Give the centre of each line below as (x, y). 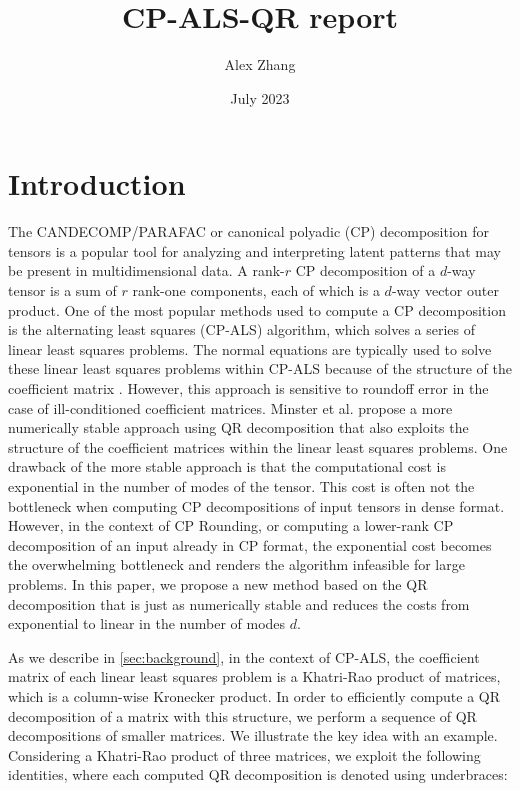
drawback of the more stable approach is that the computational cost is (227, 466)
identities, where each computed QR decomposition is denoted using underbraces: (258, 774)
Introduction (97, 183)
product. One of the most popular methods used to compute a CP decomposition (257, 309)
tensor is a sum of (62, 290)
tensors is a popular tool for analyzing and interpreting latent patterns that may (254, 250)
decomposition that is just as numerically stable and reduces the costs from (239, 603)
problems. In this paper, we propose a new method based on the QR (218, 583)
